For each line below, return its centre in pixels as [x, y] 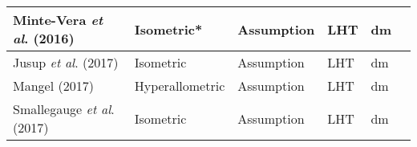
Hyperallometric [180, 86]
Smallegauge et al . [64, 109]
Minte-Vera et [58, 20]
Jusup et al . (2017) [66, 62]
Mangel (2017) [53, 86]
